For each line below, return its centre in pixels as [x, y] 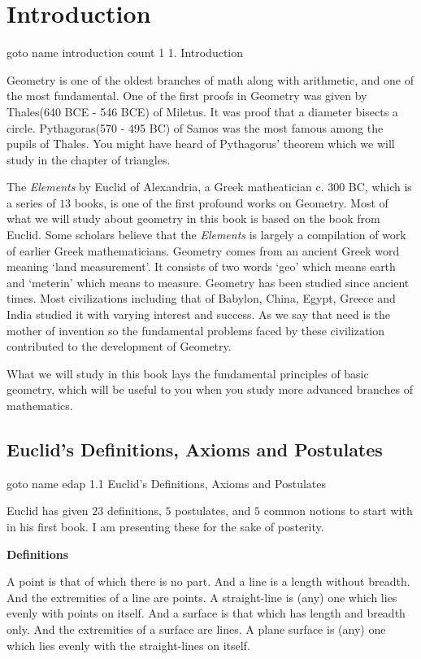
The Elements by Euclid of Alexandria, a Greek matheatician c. [165, 187]
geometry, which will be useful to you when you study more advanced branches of [210, 389]
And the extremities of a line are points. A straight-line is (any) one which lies [202, 597]
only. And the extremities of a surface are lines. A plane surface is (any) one [196, 628]
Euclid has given [48, 511]
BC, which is [380, 187]
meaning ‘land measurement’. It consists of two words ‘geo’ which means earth [201, 266]
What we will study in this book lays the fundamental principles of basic [188, 373]
